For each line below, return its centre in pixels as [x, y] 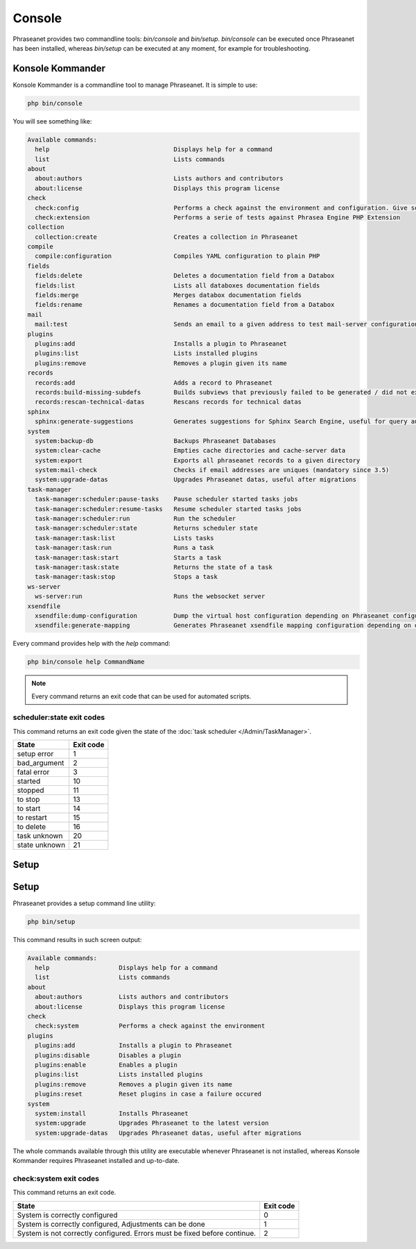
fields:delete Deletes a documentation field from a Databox [185, 276]
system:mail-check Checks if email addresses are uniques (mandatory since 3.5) [212, 470]
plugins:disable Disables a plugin [108, 1055]
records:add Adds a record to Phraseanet [154, 383]
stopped [31, 790]
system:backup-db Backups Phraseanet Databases [156, 441]
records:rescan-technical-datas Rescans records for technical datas [168, 402]
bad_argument [41, 763]
